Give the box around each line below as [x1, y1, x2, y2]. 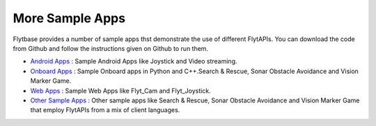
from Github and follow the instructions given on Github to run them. [13, 44, 209, 52]
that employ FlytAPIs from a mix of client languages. [30, 106, 180, 114]
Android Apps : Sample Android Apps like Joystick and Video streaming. [30, 57, 237, 65]
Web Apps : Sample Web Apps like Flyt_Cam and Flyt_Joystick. [30, 86, 212, 95]
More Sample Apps [13, 10, 125, 26]
